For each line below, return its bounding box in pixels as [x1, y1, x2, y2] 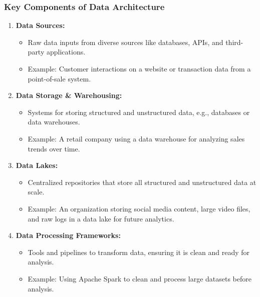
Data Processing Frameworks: [16, 230, 121, 240]
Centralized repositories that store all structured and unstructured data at [28, 176, 256, 187]
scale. [28, 186, 45, 197]
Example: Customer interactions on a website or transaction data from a [28, 63, 251, 73]
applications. [46, 46, 86, 57]
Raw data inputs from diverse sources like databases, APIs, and [28, 36, 223, 47]
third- [225, 36, 243, 47]
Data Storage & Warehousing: [16, 90, 122, 100]
